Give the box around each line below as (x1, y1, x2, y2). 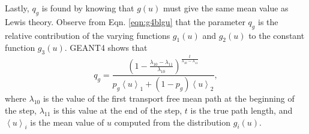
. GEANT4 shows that (64, 41, 148, 54)
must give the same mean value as (163, 2, 289, 14)
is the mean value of (30, 115, 104, 128)
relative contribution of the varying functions (5, 29, 170, 41)
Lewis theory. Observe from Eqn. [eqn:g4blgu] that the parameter (5, 15, 245, 28)
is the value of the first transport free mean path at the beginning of (43, 92, 295, 105)
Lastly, (5, 2, 29, 14)
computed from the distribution (114, 115, 231, 128)
